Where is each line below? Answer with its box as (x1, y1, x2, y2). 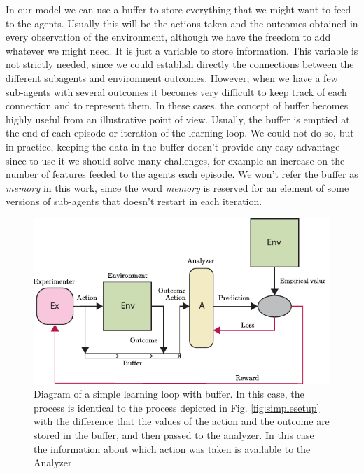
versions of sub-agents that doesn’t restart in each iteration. (6, 194, 262, 209)
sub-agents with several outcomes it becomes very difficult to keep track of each (6, 84, 347, 99)
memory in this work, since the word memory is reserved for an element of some (6, 180, 349, 195)
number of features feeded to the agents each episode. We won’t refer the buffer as (6, 167, 358, 181)
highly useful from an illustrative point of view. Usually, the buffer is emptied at (6, 111, 350, 126)
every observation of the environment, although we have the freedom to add (6, 29, 331, 44)
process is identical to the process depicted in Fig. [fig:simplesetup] (34, 400, 320, 414)
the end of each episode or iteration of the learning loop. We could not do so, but (6, 125, 354, 140)
